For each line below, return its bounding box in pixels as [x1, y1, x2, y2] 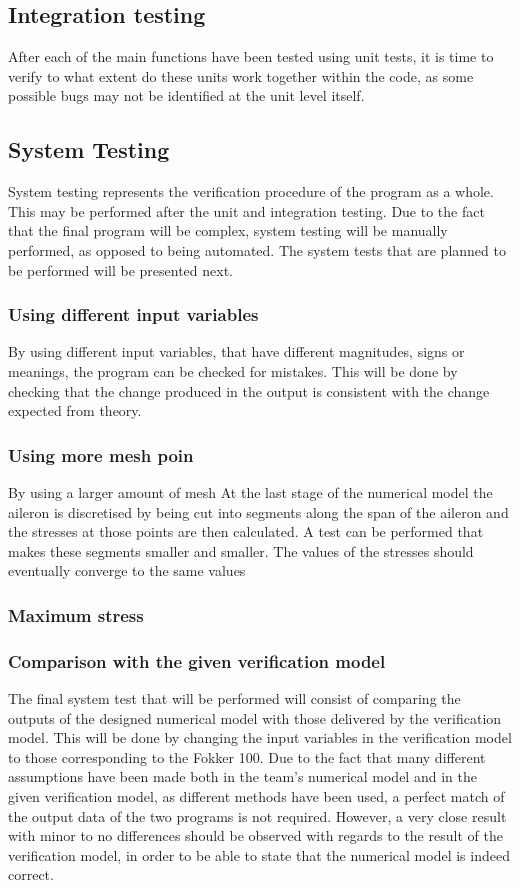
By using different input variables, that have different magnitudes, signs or [8, 341, 465, 362]
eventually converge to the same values [8, 560, 246, 581]
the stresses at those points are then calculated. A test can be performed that [8, 521, 484, 542]
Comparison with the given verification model [8, 648, 386, 673]
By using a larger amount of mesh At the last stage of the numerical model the [8, 481, 493, 502]
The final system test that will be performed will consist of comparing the [8, 688, 461, 708]
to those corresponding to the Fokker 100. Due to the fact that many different [8, 746, 486, 767]
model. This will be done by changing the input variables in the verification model [8, 727, 512, 748]
